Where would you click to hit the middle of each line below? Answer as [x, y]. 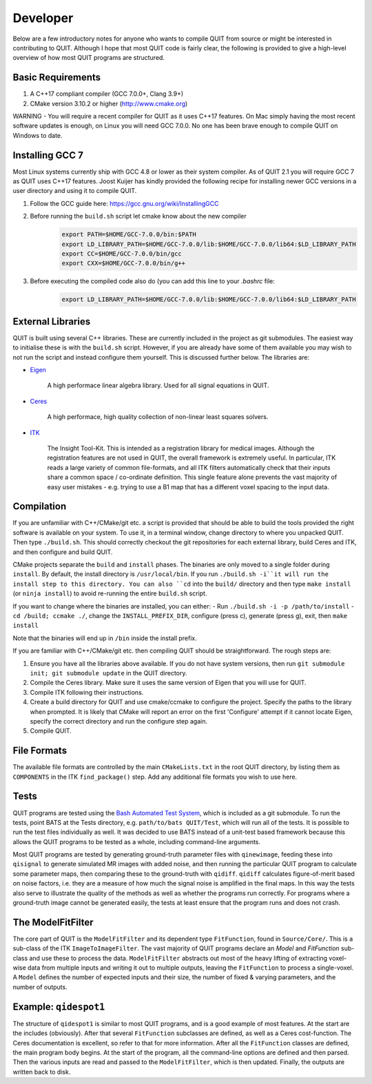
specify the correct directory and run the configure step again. [119, 721]
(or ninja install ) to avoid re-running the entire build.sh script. [110, 593]
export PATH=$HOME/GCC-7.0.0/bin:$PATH [129, 235]
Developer [43, 18]
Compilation [40, 507]
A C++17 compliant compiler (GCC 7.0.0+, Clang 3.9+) [107, 94]
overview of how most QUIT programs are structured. [89, 58]
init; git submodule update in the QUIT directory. [108, 673]
